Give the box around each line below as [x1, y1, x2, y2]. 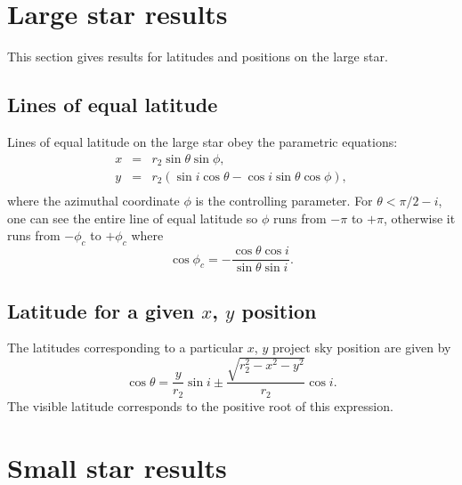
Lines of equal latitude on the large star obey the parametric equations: [7, 132, 398, 150]
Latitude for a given [7, 296, 195, 324]
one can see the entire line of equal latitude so [7, 208, 258, 227]
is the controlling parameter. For [195, 191, 373, 210]
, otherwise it [383, 208, 456, 227]
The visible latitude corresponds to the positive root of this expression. [7, 396, 393, 415]
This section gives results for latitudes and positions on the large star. [7, 47, 388, 66]
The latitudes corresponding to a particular [7, 338, 244, 357]
